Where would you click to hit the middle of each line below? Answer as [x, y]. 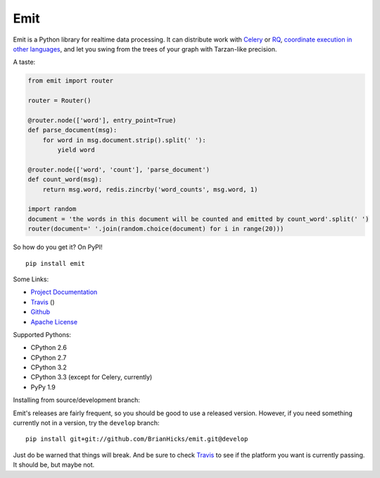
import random [52, 209]
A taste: [24, 62]
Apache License [54, 321]
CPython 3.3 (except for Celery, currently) [91, 377]
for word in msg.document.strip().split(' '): [125, 140]
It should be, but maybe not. [54, 465]
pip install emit [55, 263]
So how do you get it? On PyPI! [58, 247]
